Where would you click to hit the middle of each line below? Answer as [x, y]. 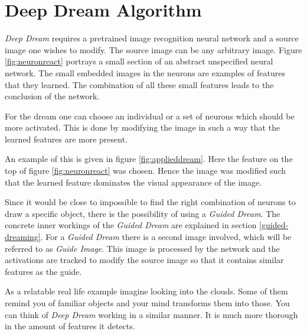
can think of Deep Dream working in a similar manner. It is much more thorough [151, 314]
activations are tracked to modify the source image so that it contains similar [144, 260]
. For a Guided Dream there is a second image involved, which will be [166, 237]
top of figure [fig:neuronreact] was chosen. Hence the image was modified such [146, 171]
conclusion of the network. [52, 96]
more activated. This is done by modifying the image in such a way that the [143, 127]
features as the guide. [43, 271]
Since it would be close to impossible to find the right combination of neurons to [150, 202]
